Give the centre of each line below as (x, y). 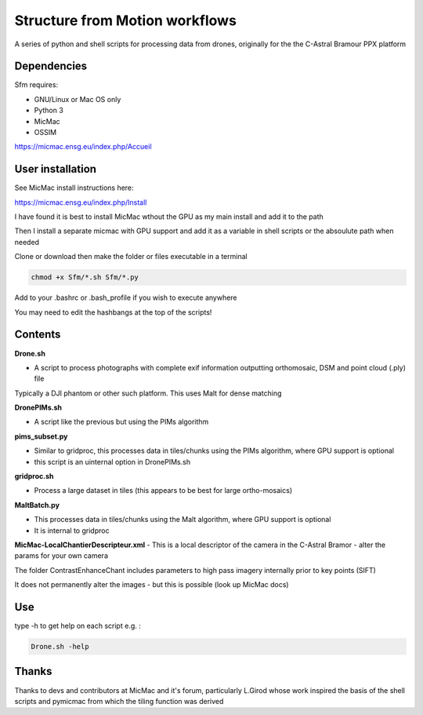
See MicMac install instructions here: (74, 188)
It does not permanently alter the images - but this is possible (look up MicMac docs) (152, 585)
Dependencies (51, 66)
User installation (56, 169)
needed (27, 242)
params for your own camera (61, 556)
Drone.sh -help (60, 647)
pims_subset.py (41, 436)
